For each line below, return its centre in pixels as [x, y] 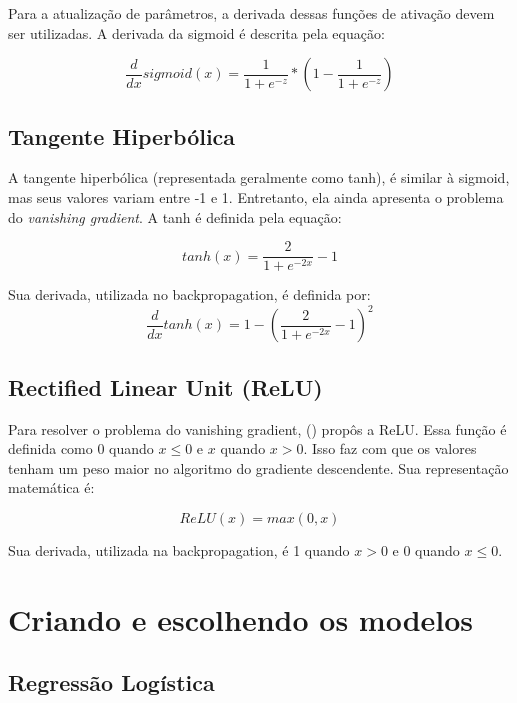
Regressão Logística [111, 682]
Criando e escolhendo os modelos [241, 618]
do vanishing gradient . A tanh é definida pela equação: [175, 216]
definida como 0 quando [81, 448]
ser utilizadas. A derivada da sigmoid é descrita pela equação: [196, 32]
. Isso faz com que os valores [390, 448]
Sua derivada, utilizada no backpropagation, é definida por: [189, 294]
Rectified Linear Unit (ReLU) [165, 386]
